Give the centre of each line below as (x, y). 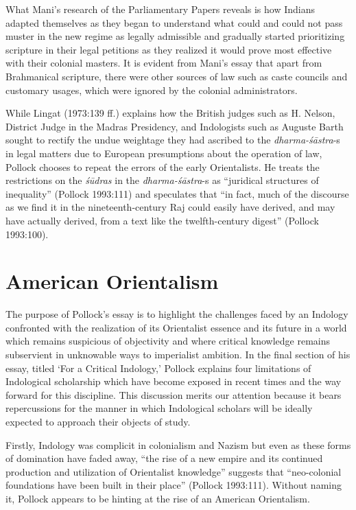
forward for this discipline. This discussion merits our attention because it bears (174, 394)
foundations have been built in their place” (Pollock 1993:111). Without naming (174, 485)
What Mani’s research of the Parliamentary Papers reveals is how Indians (161, 9)
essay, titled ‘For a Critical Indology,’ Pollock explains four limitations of (158, 368)
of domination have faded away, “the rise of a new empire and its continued (164, 458)
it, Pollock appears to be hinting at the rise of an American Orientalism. (158, 498)
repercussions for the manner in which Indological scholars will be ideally (159, 408)
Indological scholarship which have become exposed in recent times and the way (174, 381)
